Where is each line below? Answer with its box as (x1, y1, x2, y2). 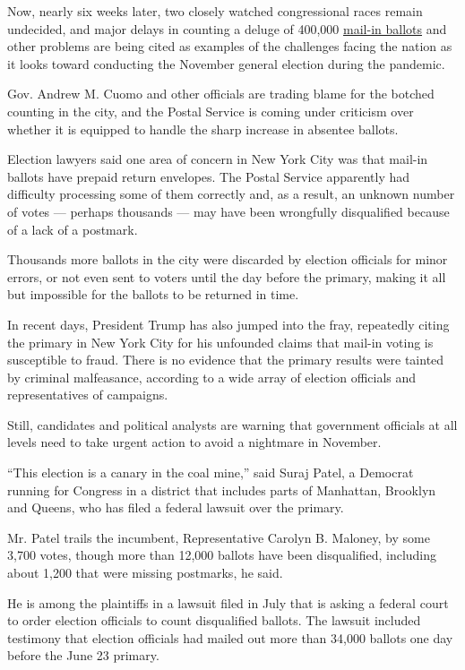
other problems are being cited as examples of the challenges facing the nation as (7, 37, 452, 56)
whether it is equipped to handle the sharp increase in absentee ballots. (7, 119, 399, 138)
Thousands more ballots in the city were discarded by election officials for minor (7, 250, 448, 269)
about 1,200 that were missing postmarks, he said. (7, 563, 283, 582)
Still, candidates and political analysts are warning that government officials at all (7, 415, 458, 434)
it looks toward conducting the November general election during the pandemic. (7, 54, 445, 73)
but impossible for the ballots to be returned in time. (7, 285, 299, 304)
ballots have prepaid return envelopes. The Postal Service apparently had (7, 167, 410, 185)
